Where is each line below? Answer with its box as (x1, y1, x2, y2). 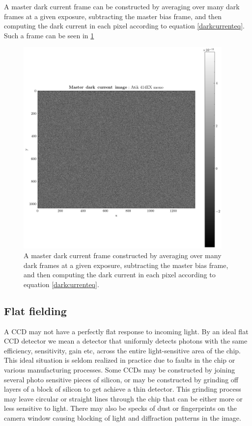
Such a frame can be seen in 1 (4, 30, 94, 40)
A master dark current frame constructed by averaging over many (24, 250, 222, 260)
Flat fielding (4, 303, 67, 318)
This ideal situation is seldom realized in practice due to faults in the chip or (4, 355, 235, 365)
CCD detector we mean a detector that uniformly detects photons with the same (4, 336, 248, 346)
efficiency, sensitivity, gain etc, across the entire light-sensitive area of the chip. (4, 345, 241, 355)
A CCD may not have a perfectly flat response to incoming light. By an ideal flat (4, 326, 249, 336)
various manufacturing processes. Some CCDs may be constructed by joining (4, 364, 235, 374)
